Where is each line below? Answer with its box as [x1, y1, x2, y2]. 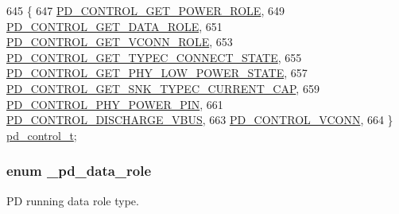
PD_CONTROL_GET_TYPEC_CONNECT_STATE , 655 [6, 49, 302, 65]
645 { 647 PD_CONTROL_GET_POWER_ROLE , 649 [6, 2, 285, 18]
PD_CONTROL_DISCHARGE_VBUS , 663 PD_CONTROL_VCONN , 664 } [6, 111, 393, 128]
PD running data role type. [6, 192, 139, 208]
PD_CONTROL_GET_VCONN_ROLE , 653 [6, 33, 233, 50]
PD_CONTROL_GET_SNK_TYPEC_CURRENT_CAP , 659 [6, 80, 320, 96]
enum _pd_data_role [6, 161, 152, 181]
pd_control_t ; [6, 126, 77, 143]
